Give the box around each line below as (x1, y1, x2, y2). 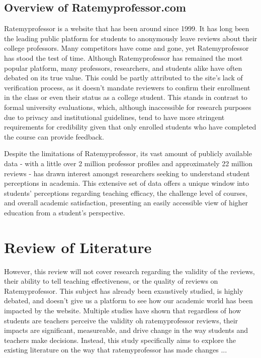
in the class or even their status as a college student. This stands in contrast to (4, 92, 247, 102)
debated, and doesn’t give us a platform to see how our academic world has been (4, 295, 253, 306)
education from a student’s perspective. (4, 207, 125, 217)
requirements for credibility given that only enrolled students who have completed (4, 122, 256, 132)
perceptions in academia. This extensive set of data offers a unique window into (4, 178, 249, 188)
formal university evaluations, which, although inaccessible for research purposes (4, 101, 251, 112)
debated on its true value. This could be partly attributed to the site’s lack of (4, 72, 243, 83)
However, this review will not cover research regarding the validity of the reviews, (4, 266, 255, 276)
